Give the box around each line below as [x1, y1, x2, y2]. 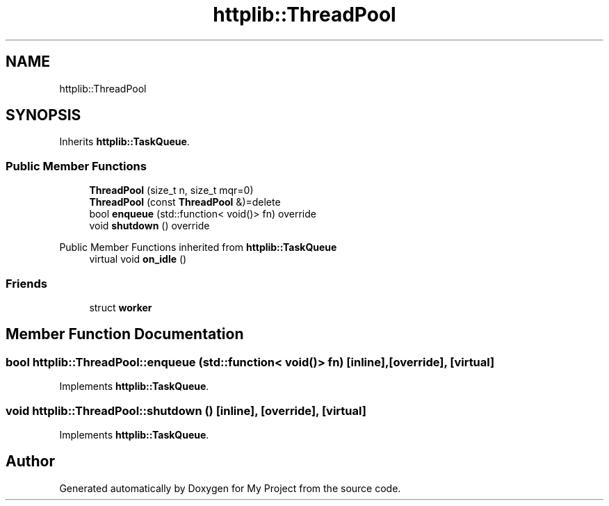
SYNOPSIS [6, 106, 81, 124]
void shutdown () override [89, 220, 210, 232]
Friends [6, 276, 47, 291]
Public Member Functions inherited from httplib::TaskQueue [59, 241, 337, 254]
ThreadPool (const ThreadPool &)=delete [89, 196, 281, 209]
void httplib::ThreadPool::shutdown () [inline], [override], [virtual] [6, 403, 366, 418]
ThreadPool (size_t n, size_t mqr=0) [89, 184, 254, 197]
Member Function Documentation [6, 325, 244, 343]
